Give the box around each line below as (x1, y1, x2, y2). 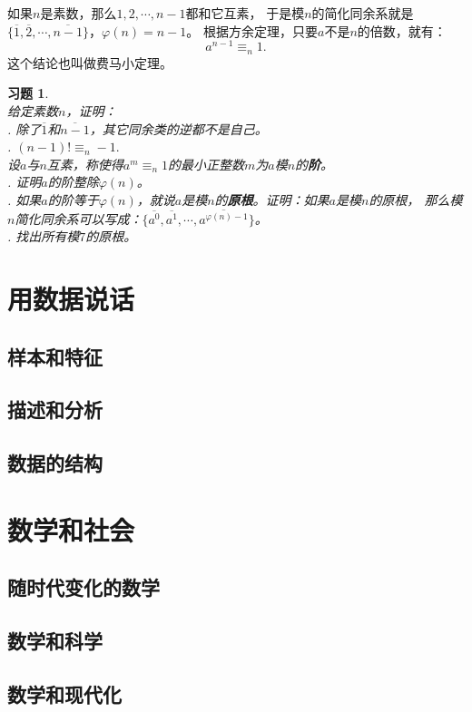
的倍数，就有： (357, 21, 447, 40)
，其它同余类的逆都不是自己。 (89, 119, 268, 138)
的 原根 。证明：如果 (214, 190, 329, 209)
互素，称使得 (46, 154, 123, 173)
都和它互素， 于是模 (185, 4, 305, 22)
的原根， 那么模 (369, 190, 463, 209)
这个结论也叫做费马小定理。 (7, 53, 172, 72)
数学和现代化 (7, 679, 122, 707)
